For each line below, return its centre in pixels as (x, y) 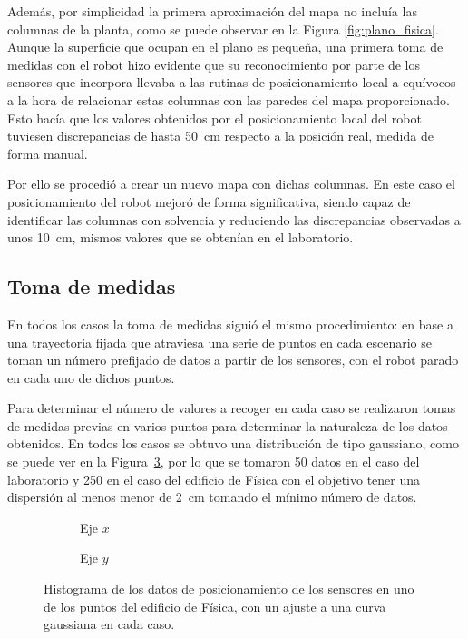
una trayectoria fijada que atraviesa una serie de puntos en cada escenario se (219, 342)
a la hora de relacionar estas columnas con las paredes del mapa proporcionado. (229, 99)
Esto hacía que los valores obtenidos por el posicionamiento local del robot (214, 118)
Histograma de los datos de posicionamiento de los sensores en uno (229, 589)
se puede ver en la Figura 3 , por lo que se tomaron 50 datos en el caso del (214, 462)
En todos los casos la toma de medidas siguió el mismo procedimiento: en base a (230, 324)
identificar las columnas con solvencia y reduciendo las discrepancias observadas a (234, 219)
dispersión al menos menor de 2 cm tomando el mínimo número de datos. (212, 497)
